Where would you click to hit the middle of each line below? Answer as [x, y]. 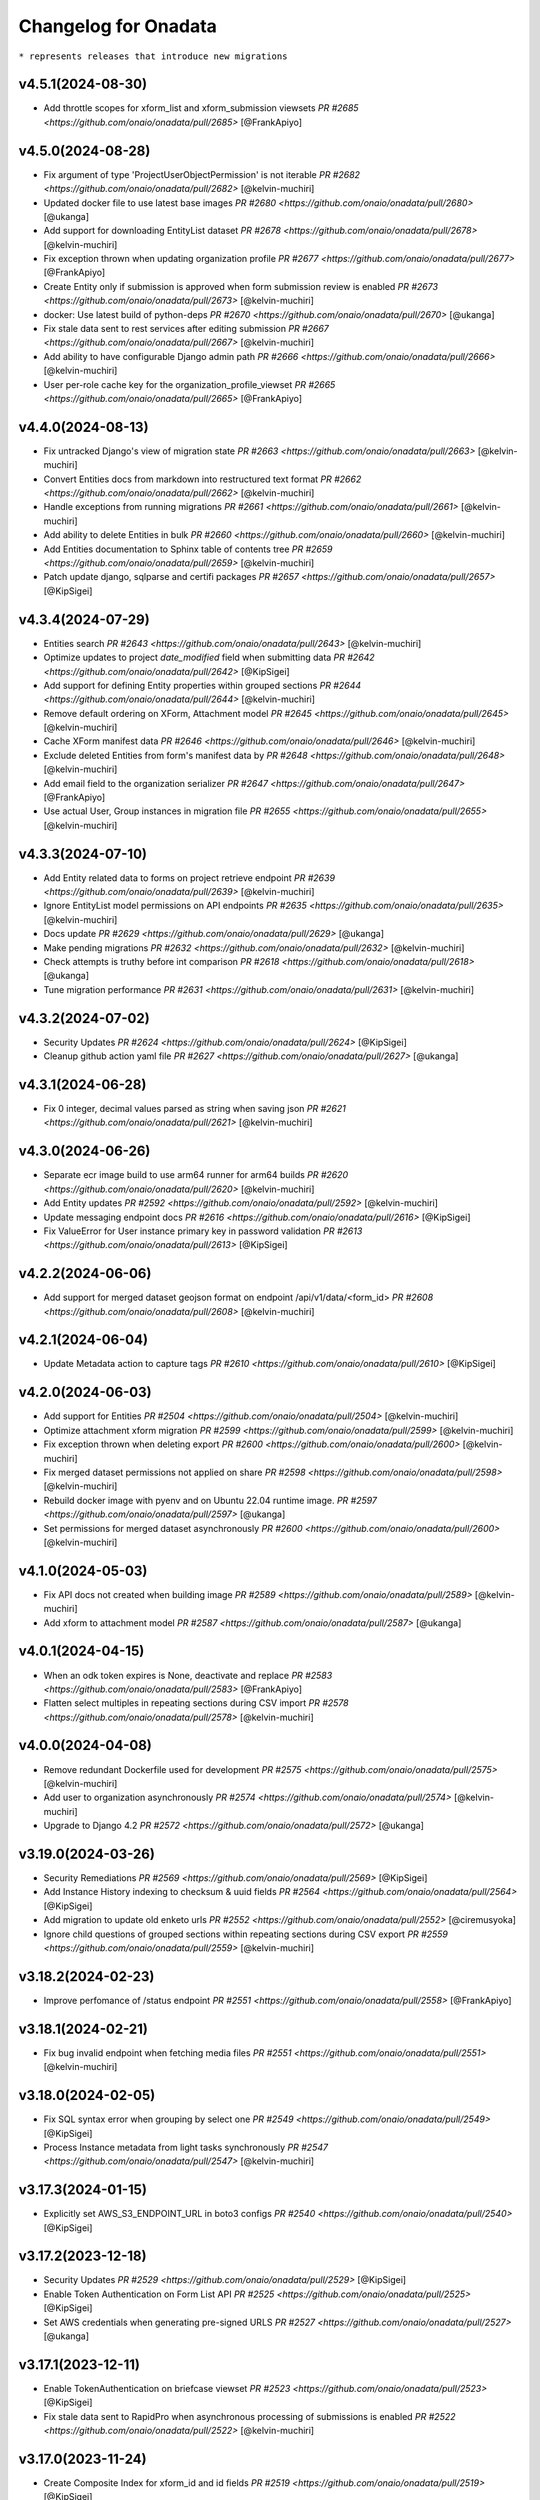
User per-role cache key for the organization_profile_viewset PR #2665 [189, 384]
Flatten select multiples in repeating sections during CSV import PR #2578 [196, 1703]
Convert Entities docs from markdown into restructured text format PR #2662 [202, 479]
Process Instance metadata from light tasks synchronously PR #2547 [186, 2147]
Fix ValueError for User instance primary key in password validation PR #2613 [203, 1231]
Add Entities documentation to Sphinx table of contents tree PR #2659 [188, 549]
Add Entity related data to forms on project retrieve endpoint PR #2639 [189, 877]
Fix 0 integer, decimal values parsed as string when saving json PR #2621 [195, 1109]
